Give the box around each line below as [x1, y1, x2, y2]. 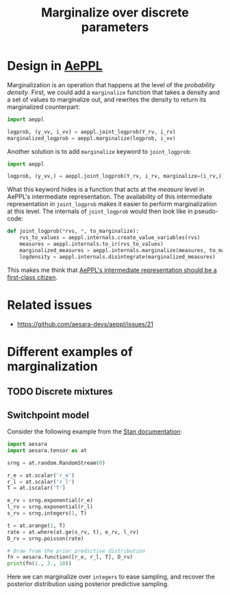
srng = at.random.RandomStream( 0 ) [7, 459, 106, 467]
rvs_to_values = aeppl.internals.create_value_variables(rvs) [19, 234, 201, 241]
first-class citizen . [7, 273, 58, 281]
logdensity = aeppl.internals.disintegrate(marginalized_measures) [19, 253, 216, 260]
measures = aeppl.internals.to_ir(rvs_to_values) [19, 240, 164, 248]
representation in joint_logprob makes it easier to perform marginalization [7, 200, 217, 208]
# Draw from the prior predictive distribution [7, 548, 146, 554]
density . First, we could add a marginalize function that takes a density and [7, 88, 220, 96]
